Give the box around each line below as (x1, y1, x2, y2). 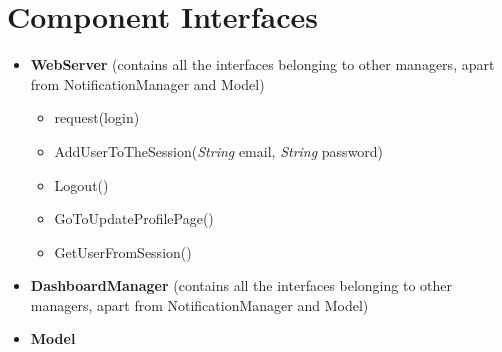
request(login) (54, 107, 140, 128)
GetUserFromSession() (54, 241, 192, 262)
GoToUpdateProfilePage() (54, 208, 214, 229)
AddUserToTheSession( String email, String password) (54, 140, 384, 161)
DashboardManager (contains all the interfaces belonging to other (30, 275, 452, 296)
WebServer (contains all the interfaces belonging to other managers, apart (30, 54, 495, 75)
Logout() (54, 174, 109, 195)
